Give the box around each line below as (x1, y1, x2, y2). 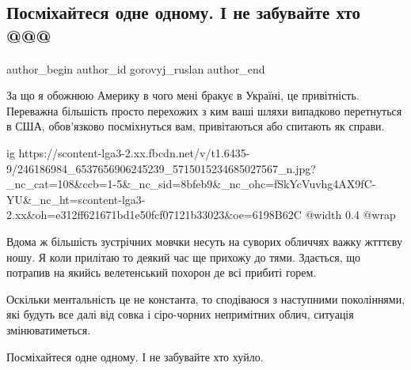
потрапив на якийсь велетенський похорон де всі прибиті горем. (6, 264, 317, 281)
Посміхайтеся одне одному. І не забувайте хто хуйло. (6, 348, 264, 364)
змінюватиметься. (6, 321, 91, 338)
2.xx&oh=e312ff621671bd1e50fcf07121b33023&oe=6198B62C (6, 206, 302, 223)
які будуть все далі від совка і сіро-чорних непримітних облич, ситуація (6, 306, 354, 323)
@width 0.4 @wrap (305, 206, 396, 223)
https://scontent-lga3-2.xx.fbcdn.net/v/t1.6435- (18, 144, 250, 160)
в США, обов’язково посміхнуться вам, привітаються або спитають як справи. (6, 118, 385, 134)
